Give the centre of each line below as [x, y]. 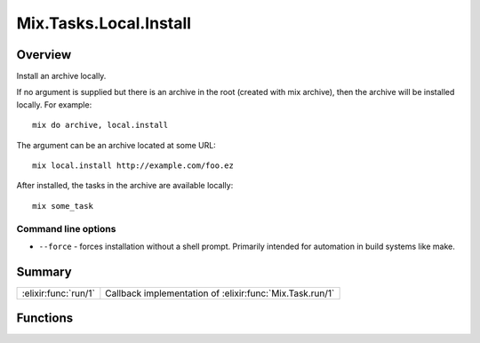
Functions [45, 319]
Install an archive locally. [61, 76]
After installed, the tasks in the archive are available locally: [125, 186]
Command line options [66, 228]
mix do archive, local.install [100, 125]
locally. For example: [54, 104]
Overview [44, 55]
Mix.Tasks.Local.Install [104, 23]
